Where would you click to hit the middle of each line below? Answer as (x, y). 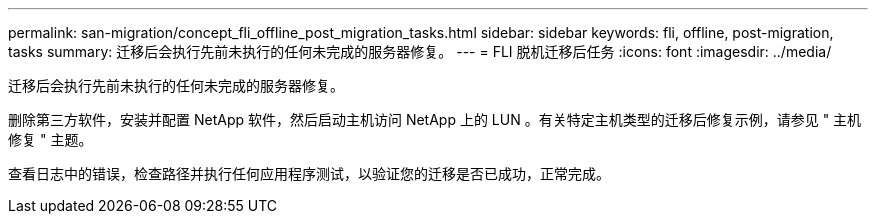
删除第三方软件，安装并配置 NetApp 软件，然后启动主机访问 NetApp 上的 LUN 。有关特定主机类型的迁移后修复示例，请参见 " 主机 (435, 119)
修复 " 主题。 (50, 139)
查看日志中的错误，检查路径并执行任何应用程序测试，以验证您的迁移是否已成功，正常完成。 (309, 173)
